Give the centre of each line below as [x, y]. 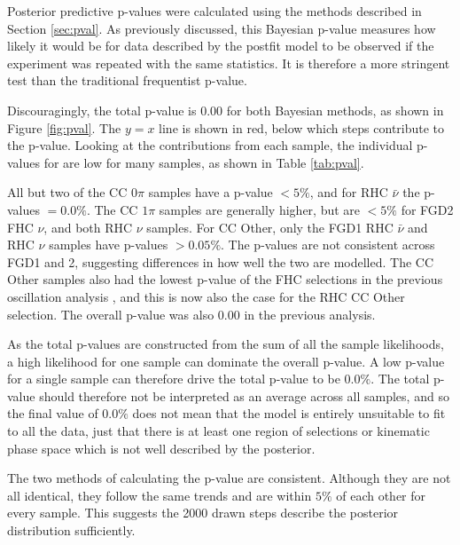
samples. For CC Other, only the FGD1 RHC [270, 227]
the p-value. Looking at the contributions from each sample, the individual [210, 145]
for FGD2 [427, 209]
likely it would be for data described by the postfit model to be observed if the [221, 46]
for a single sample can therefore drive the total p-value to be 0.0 [184, 379]
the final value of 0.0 [63, 413]
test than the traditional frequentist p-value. [127, 80]
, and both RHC [88, 227]
